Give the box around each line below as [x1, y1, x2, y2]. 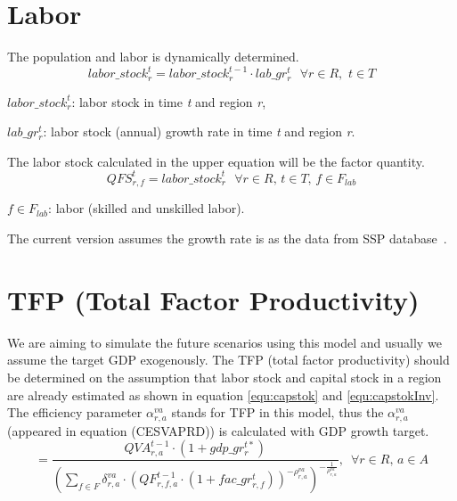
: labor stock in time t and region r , [71, 92, 266, 111]
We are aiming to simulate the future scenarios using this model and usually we [7, 333, 442, 351]
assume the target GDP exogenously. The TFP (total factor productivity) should [7, 350, 450, 369]
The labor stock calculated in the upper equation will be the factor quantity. [7, 152, 425, 170]
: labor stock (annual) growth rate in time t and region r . [43, 122, 355, 141]
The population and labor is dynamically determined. [7, 47, 299, 66]
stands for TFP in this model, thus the [171, 403, 384, 422]
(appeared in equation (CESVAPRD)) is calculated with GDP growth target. [7, 421, 429, 439]
